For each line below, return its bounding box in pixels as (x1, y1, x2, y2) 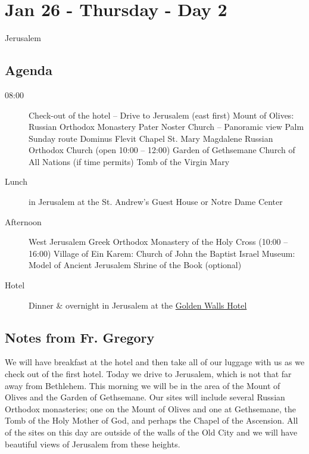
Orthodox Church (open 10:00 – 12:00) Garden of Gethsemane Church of (29, 144, 295, 156)
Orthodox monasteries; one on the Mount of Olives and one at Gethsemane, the (5, 402, 296, 415)
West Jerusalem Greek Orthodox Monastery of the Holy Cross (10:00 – (29, 235, 288, 248)
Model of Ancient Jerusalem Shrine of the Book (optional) (29, 259, 242, 271)
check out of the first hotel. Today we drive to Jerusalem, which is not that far (5, 368, 292, 380)
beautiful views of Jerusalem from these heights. (5, 437, 180, 450)
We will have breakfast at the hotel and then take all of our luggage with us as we (5, 356, 305, 368)
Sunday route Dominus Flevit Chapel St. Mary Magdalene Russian (29, 132, 273, 144)
